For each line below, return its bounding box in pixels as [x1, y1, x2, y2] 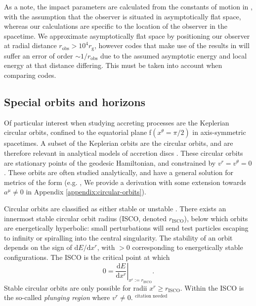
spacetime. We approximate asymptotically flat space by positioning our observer [4, 30, 250, 41]
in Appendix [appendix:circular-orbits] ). [26, 186, 146, 197]
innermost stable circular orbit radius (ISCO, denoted [4, 213, 167, 223]
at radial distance [4, 40, 57, 51]
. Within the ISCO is [180, 282, 244, 293]
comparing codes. [4, 70, 56, 80]
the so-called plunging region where [4, 292, 110, 303]
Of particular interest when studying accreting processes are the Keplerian [4, 117, 229, 127]
